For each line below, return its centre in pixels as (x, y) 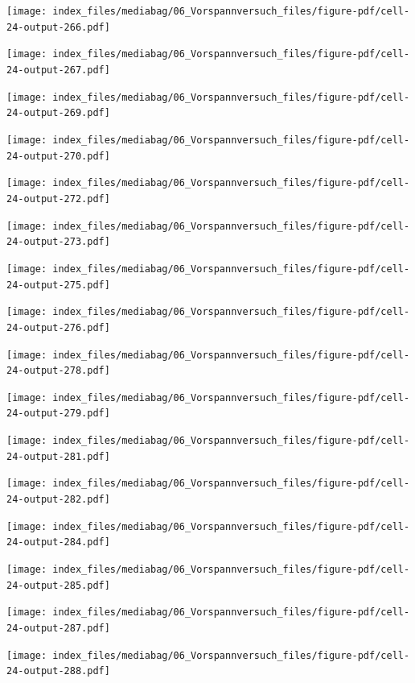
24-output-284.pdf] (58, 542)
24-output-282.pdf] (58, 500)
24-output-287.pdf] (58, 629)
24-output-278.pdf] (58, 371)
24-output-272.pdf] (58, 199)
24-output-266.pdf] (58, 27)
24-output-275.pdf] (58, 285)
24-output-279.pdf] (58, 414)
